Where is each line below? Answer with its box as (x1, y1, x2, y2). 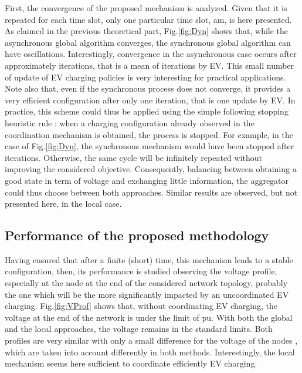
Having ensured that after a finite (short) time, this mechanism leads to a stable (5, 253, 293, 266)
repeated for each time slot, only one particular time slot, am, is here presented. (5, 13, 292, 25)
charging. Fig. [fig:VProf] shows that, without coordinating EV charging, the (5, 300, 277, 312)
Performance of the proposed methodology (5, 226, 269, 244)
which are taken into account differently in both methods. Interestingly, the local (5, 345, 295, 358)
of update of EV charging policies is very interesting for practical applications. (5, 70, 286, 83)
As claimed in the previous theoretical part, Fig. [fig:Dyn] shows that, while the (5, 25, 289, 37)
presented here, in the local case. (5, 197, 122, 210)
